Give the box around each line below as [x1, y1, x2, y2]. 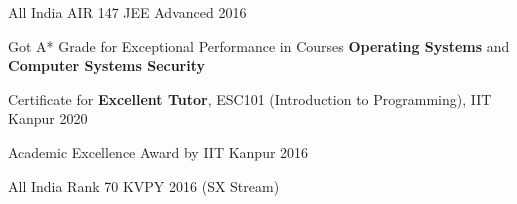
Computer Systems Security [8, 55, 206, 76]
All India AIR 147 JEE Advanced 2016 [8, 2, 247, 22]
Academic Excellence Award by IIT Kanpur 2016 [8, 141, 309, 162]
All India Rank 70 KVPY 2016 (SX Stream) [8, 175, 280, 196]
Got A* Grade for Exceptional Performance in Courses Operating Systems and [8, 35, 510, 56]
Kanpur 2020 [8, 108, 88, 129]
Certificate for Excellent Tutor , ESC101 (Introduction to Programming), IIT [8, 88, 492, 109]
